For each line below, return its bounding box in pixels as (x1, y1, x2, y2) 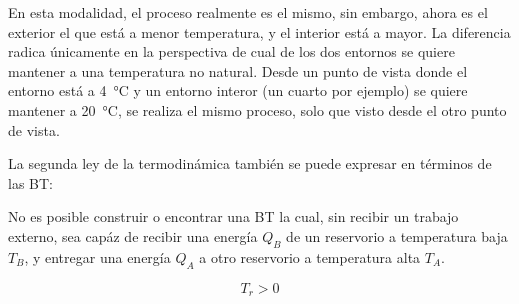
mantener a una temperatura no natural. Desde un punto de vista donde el (8, 60, 468, 81)
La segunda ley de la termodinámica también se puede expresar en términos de (8, 153, 492, 174)
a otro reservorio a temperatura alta (199, 246, 421, 267)
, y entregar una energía (24, 246, 171, 267)
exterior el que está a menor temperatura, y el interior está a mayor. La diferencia (8, 21, 511, 42)
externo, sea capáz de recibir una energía (8, 225, 258, 246)
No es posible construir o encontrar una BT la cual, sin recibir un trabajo (8, 206, 459, 227)
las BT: (8, 172, 53, 193)
